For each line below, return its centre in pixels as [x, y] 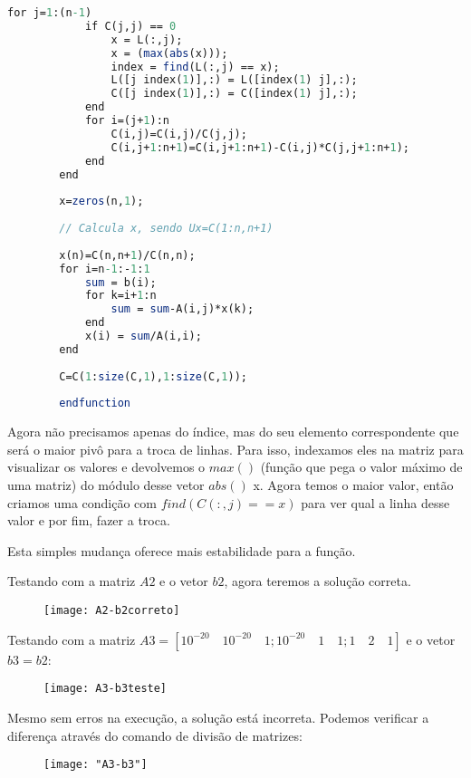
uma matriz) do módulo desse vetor [106, 485]
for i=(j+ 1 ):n [127, 120]
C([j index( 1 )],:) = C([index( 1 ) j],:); [234, 94]
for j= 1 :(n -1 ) [50, 13]
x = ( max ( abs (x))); [169, 53]
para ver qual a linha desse [375, 502]
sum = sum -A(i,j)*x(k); [183, 309]
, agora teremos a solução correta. [317, 581]
